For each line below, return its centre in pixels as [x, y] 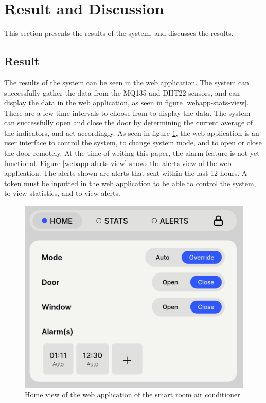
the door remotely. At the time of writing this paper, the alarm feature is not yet [132, 153]
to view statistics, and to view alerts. [62, 193]
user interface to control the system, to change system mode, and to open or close [133, 143]
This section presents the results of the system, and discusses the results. [119, 33]
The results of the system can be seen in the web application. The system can [127, 82]
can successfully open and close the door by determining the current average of [129, 123]
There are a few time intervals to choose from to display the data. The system [127, 112]
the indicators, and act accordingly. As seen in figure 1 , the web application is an [132, 132]
